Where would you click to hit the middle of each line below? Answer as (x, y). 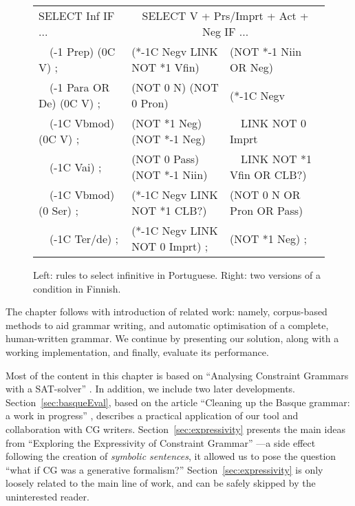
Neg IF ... (225, 31)
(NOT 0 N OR (265, 194)
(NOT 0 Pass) (165, 159)
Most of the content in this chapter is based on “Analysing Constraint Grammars (177, 375)
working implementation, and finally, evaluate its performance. (137, 351)
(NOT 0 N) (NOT (175, 87)
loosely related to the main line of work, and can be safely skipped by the (161, 483)
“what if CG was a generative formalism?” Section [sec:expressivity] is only (164, 469)
